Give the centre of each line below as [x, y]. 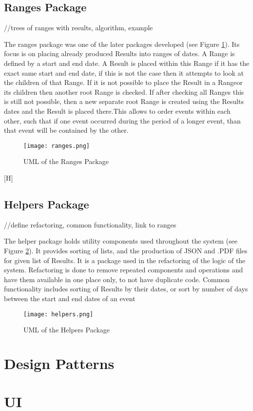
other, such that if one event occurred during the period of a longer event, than [122, 120]
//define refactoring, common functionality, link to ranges [90, 224]
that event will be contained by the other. [66, 130]
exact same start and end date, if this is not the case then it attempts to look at [124, 72]
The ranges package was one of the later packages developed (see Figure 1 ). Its [122, 44]
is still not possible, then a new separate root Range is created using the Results [124, 101]
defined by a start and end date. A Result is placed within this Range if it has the [127, 63]
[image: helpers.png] [58, 314]
